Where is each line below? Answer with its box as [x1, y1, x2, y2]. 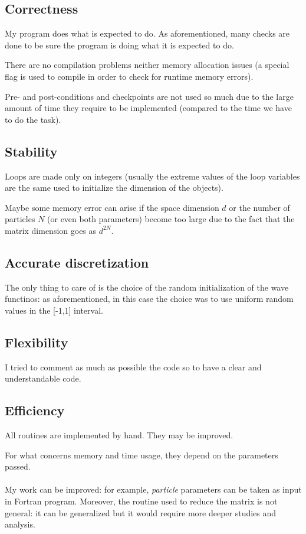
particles [5, 213, 35, 225]
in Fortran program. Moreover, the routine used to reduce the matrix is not [5, 495, 278, 507]
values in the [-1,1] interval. [5, 304, 103, 316]
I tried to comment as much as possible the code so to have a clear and [5, 360, 262, 373]
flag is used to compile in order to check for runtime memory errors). [5, 70, 254, 82]
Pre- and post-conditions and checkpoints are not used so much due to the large [5, 90, 294, 102]
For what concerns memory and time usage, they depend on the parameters [5, 448, 278, 461]
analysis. [5, 518, 35, 530]
